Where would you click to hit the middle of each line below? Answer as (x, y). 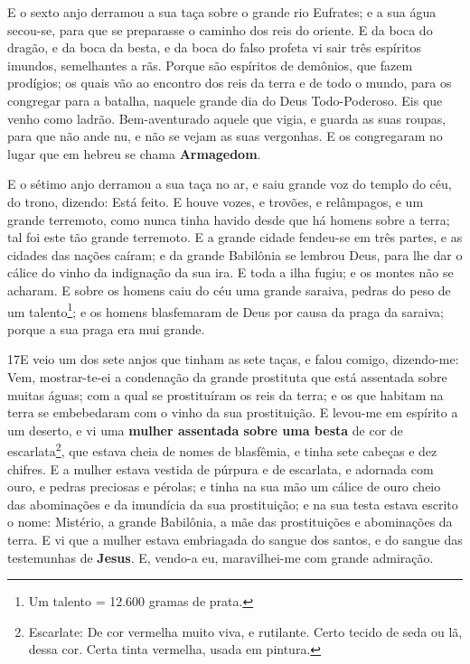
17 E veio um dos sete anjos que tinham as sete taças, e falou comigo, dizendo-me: (233, 359)
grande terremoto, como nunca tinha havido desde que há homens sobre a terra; (229, 219)
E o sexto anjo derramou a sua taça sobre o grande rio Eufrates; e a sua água (222, 12)
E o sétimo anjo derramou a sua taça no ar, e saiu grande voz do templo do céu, (230, 184)
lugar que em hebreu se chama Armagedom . (134, 153)
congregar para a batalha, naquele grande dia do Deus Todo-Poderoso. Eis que (225, 100)
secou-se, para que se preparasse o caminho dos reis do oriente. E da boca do (220, 29)
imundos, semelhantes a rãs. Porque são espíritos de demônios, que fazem (210, 65)
